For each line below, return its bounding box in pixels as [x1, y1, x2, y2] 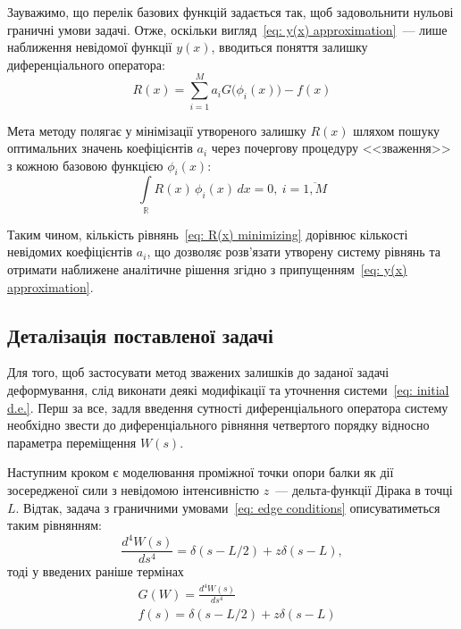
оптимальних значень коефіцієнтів [7, 138, 193, 157]
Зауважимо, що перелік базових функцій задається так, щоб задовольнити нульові [7, 3, 454, 21]
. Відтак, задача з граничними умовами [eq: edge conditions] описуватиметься [15, 498, 440, 516]
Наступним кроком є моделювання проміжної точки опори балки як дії [7, 463, 394, 482]
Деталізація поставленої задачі [7, 321, 273, 348]
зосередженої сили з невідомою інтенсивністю [7, 480, 260, 499]
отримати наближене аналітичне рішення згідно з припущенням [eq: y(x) [7, 260, 407, 278]
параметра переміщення [7, 432, 137, 451]
